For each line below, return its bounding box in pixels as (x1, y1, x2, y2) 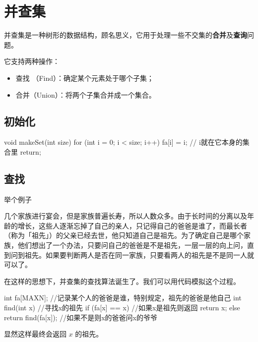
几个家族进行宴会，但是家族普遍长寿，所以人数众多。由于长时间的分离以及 (4, 211, 247, 221)
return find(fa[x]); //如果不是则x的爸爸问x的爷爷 (4, 312, 157, 322)
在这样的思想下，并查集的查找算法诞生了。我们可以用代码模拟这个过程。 (4, 276, 240, 286)
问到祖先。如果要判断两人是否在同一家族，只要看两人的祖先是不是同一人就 (10, 249, 254, 260)
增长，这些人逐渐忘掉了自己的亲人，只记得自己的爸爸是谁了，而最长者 (17, 220, 247, 230)
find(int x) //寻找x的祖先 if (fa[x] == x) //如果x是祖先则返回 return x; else (4, 302, 240, 313)
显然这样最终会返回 (4, 329, 66, 339)
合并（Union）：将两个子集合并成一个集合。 (15, 89, 156, 100)
